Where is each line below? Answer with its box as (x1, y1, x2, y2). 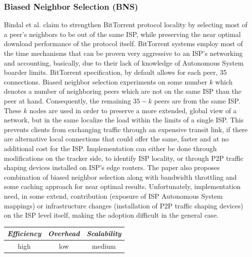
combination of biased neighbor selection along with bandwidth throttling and (4, 171, 237, 182)
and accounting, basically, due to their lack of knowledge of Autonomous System (4, 57, 244, 68)
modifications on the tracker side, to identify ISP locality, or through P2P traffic (4, 153, 244, 163)
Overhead (48, 228, 80, 239)
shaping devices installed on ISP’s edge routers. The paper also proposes (4, 162, 220, 172)
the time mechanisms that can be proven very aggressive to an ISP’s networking (4, 48, 243, 58)
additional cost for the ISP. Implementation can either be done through (4, 143, 217, 153)
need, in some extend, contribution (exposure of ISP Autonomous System (4, 190, 223, 201)
